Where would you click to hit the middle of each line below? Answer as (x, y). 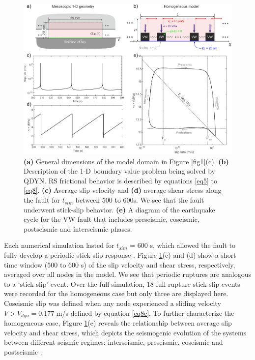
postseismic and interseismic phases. (78, 228)
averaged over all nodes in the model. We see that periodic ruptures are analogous (127, 274)
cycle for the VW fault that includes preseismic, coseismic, (112, 219)
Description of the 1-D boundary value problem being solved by (119, 171)
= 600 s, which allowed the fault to (183, 245)
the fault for (42, 200)
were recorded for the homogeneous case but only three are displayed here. (116, 293)
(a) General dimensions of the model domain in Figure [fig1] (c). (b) (126, 161)
